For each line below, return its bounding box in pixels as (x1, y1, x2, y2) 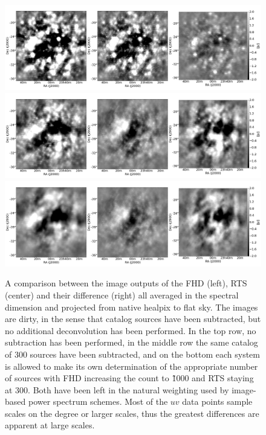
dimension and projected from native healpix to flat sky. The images (5, 300, 258, 313)
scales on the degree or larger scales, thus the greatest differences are (5, 407, 259, 419)
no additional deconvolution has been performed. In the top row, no (5, 324, 256, 337)
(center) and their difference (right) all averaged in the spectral (5, 288, 239, 301)
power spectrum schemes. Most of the (28, 395, 168, 408)
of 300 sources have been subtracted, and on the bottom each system (5, 347, 260, 360)
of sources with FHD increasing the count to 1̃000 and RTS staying (5, 372, 254, 384)
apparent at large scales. (5, 419, 95, 431)
